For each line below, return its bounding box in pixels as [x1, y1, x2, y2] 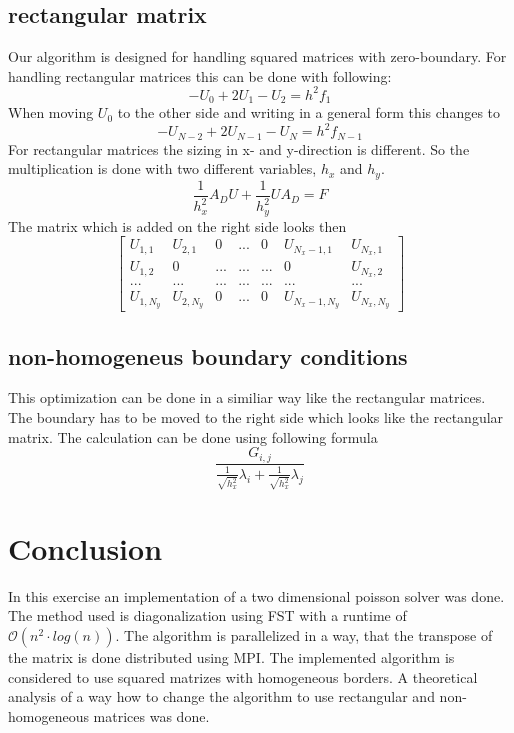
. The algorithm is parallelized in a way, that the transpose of [115, 624, 493, 645]
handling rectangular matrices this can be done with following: [8, 65, 392, 86]
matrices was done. [93, 705, 210, 726]
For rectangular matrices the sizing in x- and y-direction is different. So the [8, 138, 470, 159]
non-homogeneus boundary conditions [8, 340, 408, 371]
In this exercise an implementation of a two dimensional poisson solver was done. [8, 585, 505, 606]
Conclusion [8, 527, 163, 568]
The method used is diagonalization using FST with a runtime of [8, 605, 407, 626]
